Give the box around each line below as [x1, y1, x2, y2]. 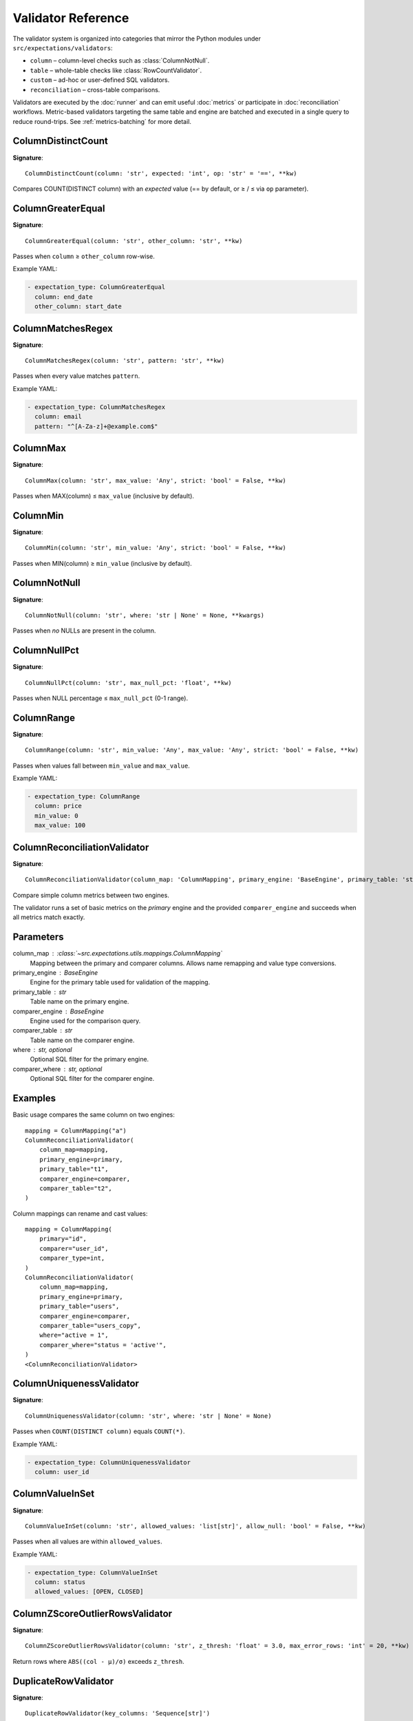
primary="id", [39, 1235, 87, 1243]
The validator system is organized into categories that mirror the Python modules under [12, 34, 261, 43]
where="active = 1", [39, 1331, 109, 1339]
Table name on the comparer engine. [30, 1036, 135, 1044]
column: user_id [34, 1468, 89, 1476]
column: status [34, 1579, 86, 1586]
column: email [34, 413, 83, 421]
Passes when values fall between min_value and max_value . [12, 761, 191, 770]
